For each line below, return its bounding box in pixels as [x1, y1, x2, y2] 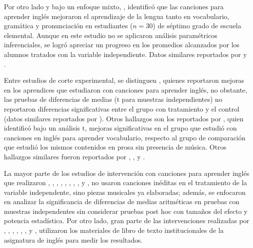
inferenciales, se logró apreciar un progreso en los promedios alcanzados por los [4, 39, 240, 50]
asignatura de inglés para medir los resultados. [4, 234, 143, 245]
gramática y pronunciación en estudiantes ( [4, 20, 133, 31]
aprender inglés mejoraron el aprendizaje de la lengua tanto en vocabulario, [4, 11, 229, 21]
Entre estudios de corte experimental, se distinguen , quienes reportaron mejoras [4, 75, 244, 85]
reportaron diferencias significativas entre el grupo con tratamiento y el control [4, 103, 239, 114]
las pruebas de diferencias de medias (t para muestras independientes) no [4, 94, 222, 104]
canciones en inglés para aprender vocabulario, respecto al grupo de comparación [4, 132, 246, 142]
